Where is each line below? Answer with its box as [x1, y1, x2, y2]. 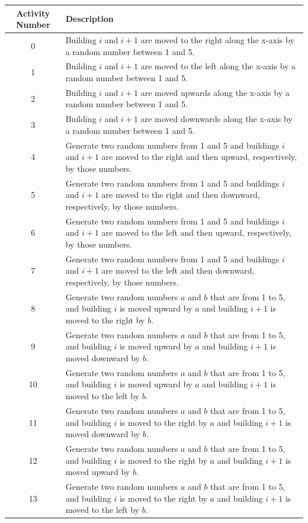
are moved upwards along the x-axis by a [140, 86, 290, 98]
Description [65, 12, 114, 25]
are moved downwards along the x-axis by [140, 113, 293, 125]
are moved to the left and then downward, [101, 264, 255, 277]
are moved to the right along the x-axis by [140, 33, 294, 46]
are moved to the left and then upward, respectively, [101, 226, 291, 239]
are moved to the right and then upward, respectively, [101, 150, 297, 163]
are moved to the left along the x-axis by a [140, 60, 296, 72]
